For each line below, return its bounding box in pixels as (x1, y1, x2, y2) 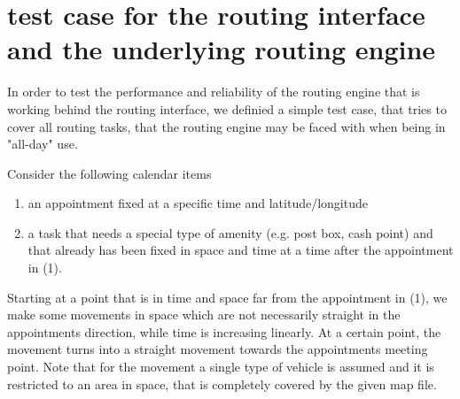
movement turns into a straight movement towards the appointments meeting (7, 340, 428, 358)
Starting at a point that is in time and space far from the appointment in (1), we (7, 288, 448, 306)
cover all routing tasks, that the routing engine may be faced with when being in (7, 117, 446, 135)
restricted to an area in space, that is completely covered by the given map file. (7, 374, 437, 393)
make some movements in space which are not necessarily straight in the (7, 305, 401, 324)
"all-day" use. (7, 134, 78, 153)
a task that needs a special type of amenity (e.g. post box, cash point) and (27, 223, 433, 242)
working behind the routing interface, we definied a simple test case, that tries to (7, 99, 447, 118)
